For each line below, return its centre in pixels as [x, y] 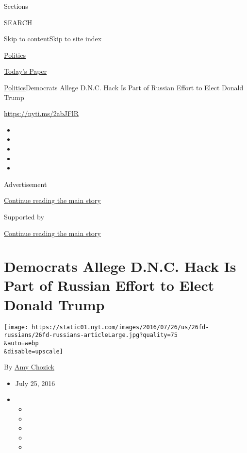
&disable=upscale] [33, 351]
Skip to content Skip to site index [53, 39]
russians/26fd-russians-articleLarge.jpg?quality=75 [91, 335]
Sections [16, 6]
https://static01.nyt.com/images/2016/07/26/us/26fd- [120, 327]
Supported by [24, 216]
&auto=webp [21, 343]
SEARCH [18, 22]
